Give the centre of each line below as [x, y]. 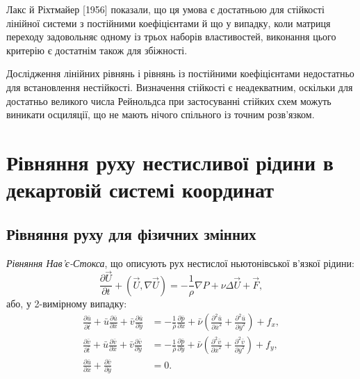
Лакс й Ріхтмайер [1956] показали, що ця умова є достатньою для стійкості [165, 9]
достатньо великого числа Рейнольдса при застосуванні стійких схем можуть [169, 100]
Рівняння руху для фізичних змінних [131, 233]
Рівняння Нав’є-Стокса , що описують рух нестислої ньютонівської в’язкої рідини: [180, 263]
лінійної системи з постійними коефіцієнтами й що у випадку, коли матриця [169, 23]
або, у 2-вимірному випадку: [67, 304]
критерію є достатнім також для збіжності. [97, 50]
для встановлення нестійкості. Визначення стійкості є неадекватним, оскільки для [180, 87]
